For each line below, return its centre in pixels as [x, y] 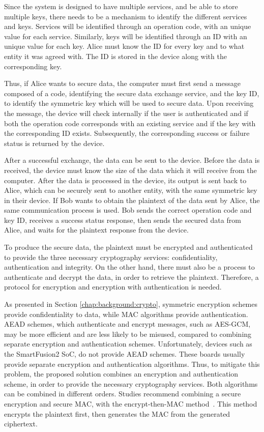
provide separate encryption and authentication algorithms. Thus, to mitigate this [132, 364]
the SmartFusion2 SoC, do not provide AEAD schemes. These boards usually [125, 354]
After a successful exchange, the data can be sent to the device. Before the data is [132, 160]
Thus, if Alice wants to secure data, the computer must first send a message [122, 83]
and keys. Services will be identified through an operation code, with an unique [128, 26]
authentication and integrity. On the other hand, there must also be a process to [129, 267]
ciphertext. [21, 424]
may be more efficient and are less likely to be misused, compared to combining [128, 334]
